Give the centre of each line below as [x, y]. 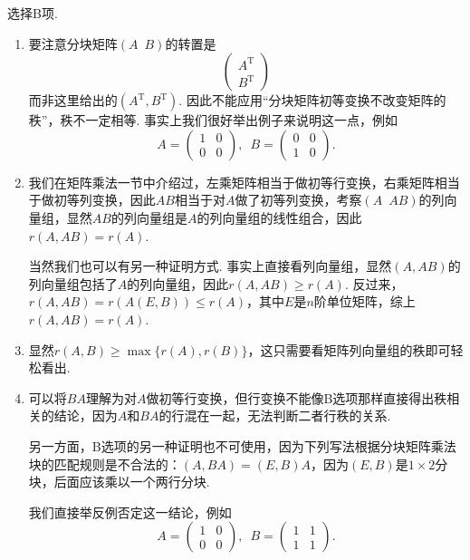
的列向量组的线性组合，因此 [279, 217]
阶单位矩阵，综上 [364, 301]
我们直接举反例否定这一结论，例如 [130, 512]
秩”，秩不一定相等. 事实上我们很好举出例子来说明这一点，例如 [213, 120]
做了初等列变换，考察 [298, 200]
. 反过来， [374, 283]
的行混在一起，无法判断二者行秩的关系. [275, 415]
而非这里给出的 [73, 100]
